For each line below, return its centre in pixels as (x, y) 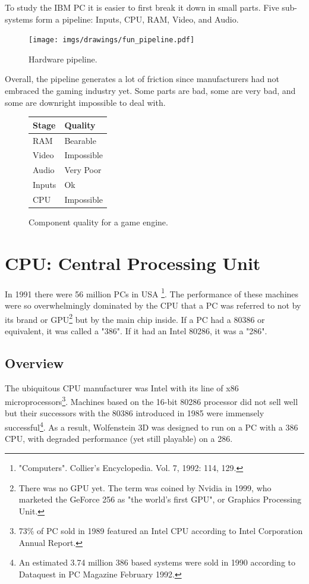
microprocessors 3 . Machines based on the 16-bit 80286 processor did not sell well (152, 401)
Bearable (80, 140)
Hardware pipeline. (63, 59)
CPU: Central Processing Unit (133, 263)
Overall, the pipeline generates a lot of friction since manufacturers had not (142, 79)
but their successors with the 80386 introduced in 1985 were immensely (135, 413)
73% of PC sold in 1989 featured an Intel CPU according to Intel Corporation (161, 531)
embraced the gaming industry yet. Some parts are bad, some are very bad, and (150, 91)
